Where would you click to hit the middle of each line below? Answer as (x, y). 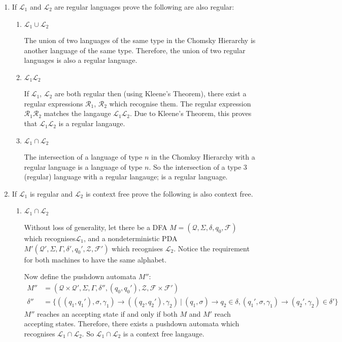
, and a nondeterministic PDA (130, 238)
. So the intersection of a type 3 (198, 166)
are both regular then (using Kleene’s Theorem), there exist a (150, 93)
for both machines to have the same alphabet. (95, 259)
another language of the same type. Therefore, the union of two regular (135, 50)
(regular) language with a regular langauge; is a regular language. (126, 177)
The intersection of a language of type (83, 157)
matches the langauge (77, 113)
